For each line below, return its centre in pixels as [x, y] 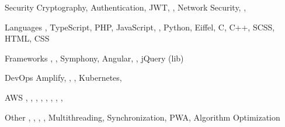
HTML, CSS [27, 38]
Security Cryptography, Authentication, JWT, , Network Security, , [126, 7]
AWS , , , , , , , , [34, 97]
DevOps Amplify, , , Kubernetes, [63, 78]
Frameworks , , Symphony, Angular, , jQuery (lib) [94, 58]
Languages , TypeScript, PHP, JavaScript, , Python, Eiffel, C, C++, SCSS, [140, 27]
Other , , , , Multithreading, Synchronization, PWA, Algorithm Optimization [142, 117]
